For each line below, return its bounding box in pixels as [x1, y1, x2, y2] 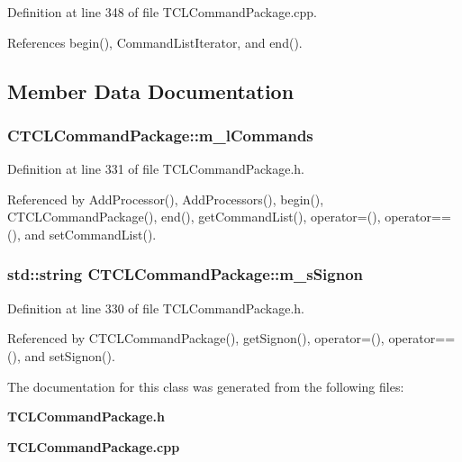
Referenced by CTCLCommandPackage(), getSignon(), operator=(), [7, 329, 385, 348]
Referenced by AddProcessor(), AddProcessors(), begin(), [7, 189, 324, 208]
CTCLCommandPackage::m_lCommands [7, 123, 313, 146]
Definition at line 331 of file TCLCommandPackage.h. [7, 159, 304, 178]
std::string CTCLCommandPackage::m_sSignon [7, 263, 364, 285]
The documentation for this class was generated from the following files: [7, 376, 404, 395]
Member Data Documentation [7, 77, 294, 104]
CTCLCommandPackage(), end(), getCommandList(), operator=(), [7, 207, 381, 226]
